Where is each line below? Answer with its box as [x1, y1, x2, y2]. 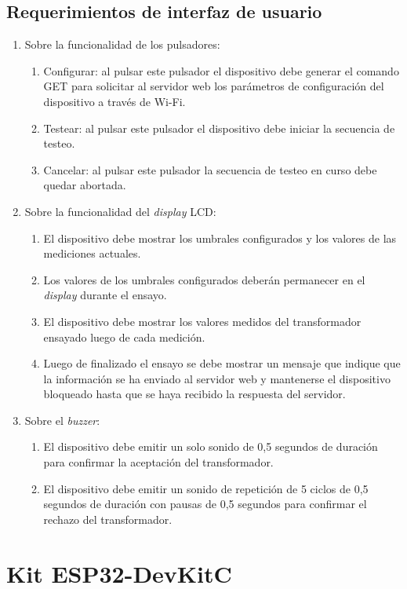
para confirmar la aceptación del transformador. [43, 454, 274, 470]
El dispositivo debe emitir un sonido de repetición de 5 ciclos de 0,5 [43, 480, 369, 496]
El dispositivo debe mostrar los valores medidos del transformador [43, 313, 362, 329]
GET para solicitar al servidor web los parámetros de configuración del [43, 78, 384, 94]
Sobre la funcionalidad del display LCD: [24, 203, 216, 219]
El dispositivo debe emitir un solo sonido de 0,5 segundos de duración [43, 438, 378, 455]
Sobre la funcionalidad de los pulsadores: [24, 36, 220, 53]
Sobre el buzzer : [24, 412, 100, 428]
